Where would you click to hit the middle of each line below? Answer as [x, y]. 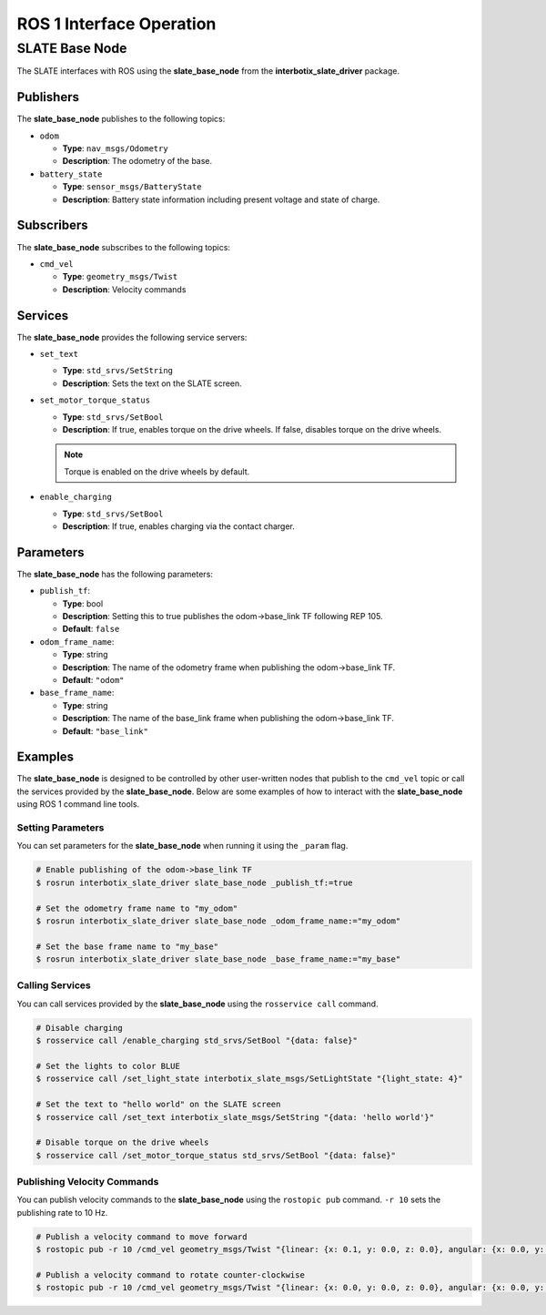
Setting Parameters [61, 827]
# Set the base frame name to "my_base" [127, 946]
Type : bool [83, 603]
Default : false [91, 629]
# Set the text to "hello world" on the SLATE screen [158, 1105]
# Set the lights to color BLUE [108, 1066]
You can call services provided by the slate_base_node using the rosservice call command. [197, 1004]
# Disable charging [79, 1028]
